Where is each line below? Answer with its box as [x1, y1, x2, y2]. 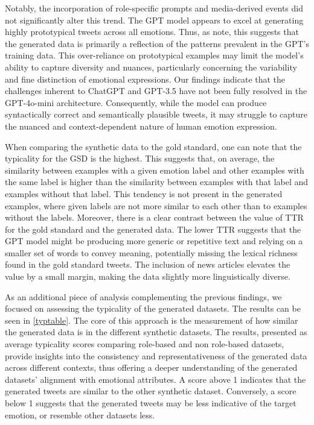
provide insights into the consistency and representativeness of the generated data [5, 349, 307, 362]
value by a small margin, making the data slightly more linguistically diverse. [5, 270, 290, 283]
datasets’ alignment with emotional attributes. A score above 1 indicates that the [5, 373, 306, 385]
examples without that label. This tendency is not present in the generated [5, 187, 283, 200]
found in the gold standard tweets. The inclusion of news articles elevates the [5, 258, 290, 271]
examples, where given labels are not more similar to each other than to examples [5, 199, 307, 212]
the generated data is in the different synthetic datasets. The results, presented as [5, 326, 307, 338]
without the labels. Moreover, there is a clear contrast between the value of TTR [5, 211, 304, 224]
